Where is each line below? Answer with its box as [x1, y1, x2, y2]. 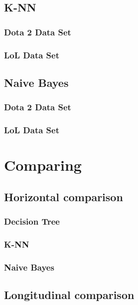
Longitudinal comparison [4, 287, 135, 303]
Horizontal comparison [4, 189, 123, 204]
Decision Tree [4, 215, 60, 228]
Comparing [4, 155, 82, 175]
